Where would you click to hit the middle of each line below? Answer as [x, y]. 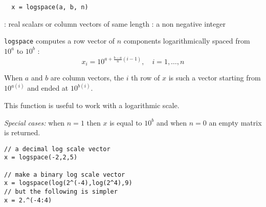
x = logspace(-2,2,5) [41, 158]
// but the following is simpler [61, 192]
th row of [146, 78]
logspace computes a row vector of [60, 41]
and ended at [48, 88]
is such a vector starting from [215, 78]
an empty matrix [235, 122]
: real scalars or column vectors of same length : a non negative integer [115, 23]
